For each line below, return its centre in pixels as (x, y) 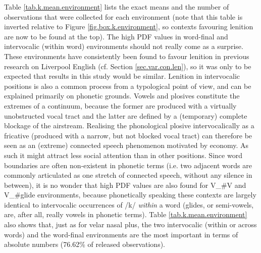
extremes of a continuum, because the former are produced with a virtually (120, 105)
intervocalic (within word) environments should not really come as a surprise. (124, 46)
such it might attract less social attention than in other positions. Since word (123, 155)
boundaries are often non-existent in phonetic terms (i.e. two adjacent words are (128, 165)
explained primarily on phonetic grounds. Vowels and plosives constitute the (122, 96)
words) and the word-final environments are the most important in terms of (121, 234)
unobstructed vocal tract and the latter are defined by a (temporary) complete (126, 115)
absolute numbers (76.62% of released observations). (85, 244)
